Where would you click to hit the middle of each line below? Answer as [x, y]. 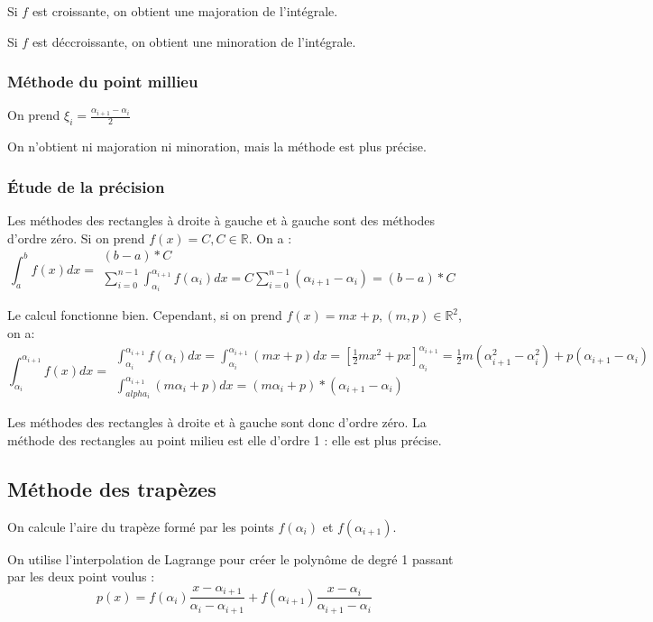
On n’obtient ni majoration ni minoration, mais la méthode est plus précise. [217, 146]
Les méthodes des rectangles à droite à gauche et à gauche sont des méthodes [221, 220]
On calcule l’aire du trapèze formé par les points [141, 526]
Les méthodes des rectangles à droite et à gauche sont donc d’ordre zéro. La [217, 422]
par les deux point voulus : [81, 576]
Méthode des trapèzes [112, 488]
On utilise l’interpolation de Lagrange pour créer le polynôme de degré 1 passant [230, 558]
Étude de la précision [86, 186]
